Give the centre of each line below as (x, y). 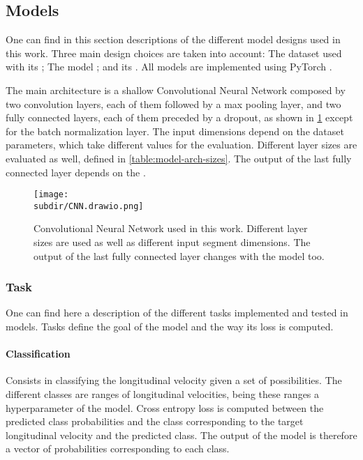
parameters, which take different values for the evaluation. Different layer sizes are (181, 145)
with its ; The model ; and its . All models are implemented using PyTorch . (169, 67)
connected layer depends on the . (76, 172)
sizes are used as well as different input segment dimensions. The (172, 242)
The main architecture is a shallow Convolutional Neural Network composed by (176, 90)
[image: (51, 195)
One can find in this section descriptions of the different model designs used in (173, 39)
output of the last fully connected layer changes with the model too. (179, 255)
